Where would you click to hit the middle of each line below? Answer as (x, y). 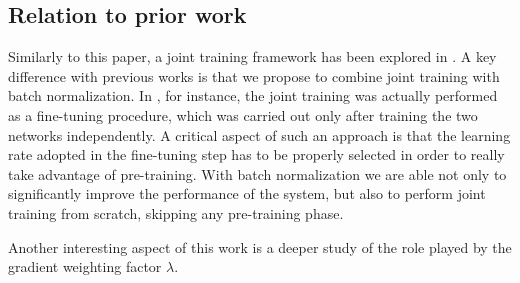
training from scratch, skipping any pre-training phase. (176, 212)
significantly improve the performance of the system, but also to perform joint (247, 193)
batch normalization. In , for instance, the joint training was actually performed (253, 95)
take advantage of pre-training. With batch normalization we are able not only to (257, 173)
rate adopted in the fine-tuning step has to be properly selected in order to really (256, 154)
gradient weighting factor (85, 266)
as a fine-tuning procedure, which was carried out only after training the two (243, 114)
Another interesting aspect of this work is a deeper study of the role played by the (260, 246)
